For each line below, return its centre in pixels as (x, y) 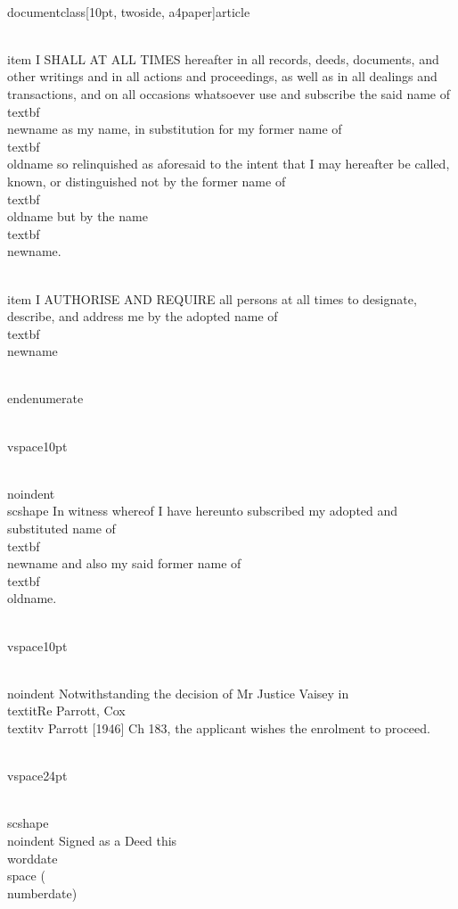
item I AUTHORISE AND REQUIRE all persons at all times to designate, (212, 298)
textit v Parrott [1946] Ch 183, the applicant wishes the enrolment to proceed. (219, 727)
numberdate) (42, 892)
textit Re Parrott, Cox (66, 711)
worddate (33, 858)
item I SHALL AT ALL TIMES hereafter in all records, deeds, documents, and (223, 58)
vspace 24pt (37, 776)
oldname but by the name (78, 216)
